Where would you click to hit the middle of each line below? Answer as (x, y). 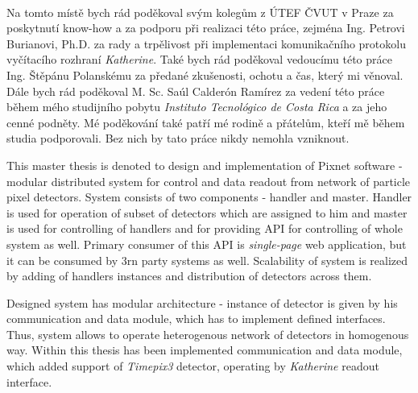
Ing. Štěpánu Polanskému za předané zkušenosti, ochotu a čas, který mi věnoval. (205, 74)
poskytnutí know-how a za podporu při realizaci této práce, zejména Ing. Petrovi (206, 28)
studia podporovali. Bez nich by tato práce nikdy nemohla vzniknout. (178, 138)
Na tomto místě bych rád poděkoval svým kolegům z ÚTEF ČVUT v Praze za (200, 12)
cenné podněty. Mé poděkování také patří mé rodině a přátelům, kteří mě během (206, 122)
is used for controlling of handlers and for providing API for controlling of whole (205, 228)
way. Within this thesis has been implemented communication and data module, (205, 350)
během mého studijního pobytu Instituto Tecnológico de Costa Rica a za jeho (197, 107)
